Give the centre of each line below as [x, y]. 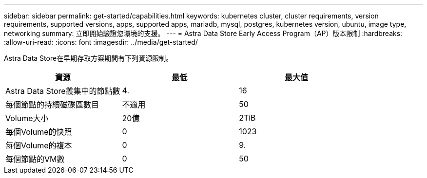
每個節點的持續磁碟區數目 [52, 105]
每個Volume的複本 [39, 145]
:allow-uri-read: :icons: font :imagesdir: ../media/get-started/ [101, 42]
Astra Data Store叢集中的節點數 [63, 91]
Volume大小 [27, 118]
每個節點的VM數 [35, 159]
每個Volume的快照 [39, 132]
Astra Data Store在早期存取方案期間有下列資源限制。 [88, 58]
